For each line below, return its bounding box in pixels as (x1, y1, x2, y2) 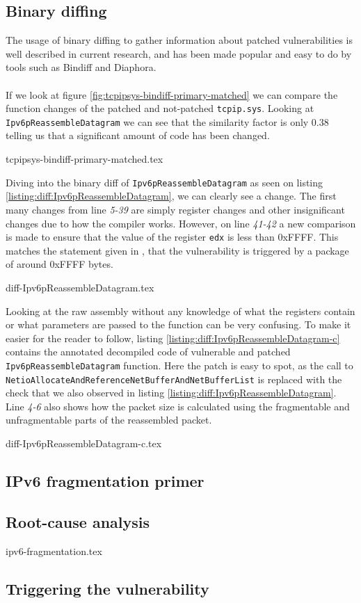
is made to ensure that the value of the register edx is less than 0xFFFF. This (6, 230, 339, 244)
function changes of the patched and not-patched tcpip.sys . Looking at (6, 101, 314, 115)
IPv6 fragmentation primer (6, 470, 204, 491)
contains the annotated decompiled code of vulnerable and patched (6, 344, 291, 359)
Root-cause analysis (6, 510, 150, 532)
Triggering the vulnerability (6, 577, 209, 599)
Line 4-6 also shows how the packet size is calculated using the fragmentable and (6, 399, 350, 413)
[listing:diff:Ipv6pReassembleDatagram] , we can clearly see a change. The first (6, 188, 337, 203)
